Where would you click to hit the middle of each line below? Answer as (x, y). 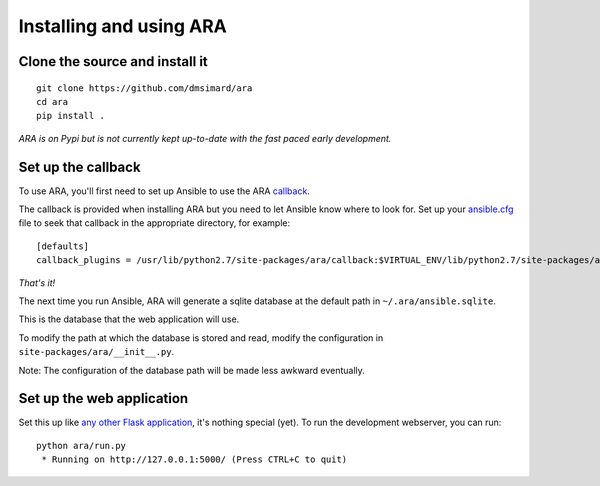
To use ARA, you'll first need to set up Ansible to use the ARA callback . (164, 191)
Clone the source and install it (113, 61)
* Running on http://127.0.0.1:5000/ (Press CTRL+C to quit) (194, 459)
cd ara (52, 101)
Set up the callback (79, 166)
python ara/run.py (81, 445)
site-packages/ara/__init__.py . (96, 352)
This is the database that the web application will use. (129, 319)
